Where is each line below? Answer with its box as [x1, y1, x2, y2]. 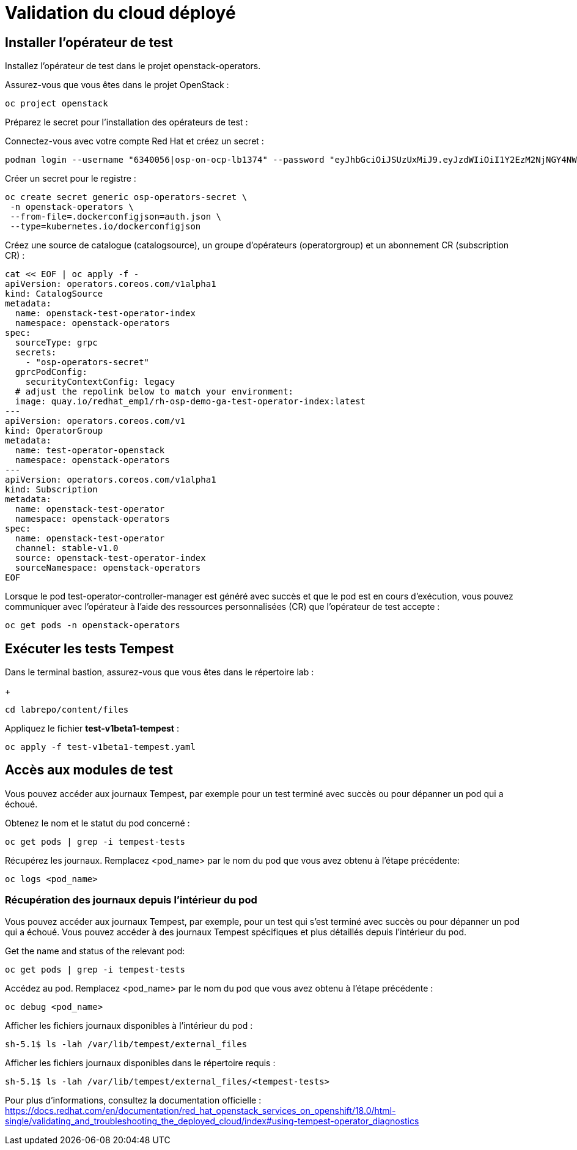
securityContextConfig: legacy [25, 377, 175, 387]
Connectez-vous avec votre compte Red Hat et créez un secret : [5, 136, 264, 147]
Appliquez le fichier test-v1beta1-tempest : [5, 723, 179, 734]
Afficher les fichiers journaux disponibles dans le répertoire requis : [5, 1057, 276, 1068]
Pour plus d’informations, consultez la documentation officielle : [5, 1094, 262, 1105]
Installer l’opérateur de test [5, 34, 173, 50]
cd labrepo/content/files [5, 705, 129, 715]
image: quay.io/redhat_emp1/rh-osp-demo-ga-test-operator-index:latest [15, 396, 366, 407]
